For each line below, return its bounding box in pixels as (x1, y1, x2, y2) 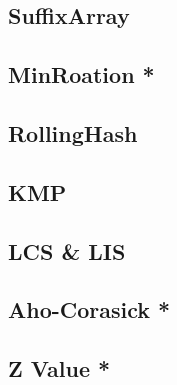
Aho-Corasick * (8, 294, 171, 325)
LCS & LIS (8, 235, 126, 266)
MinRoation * (8, 59, 155, 90)
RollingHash (8, 117, 138, 148)
